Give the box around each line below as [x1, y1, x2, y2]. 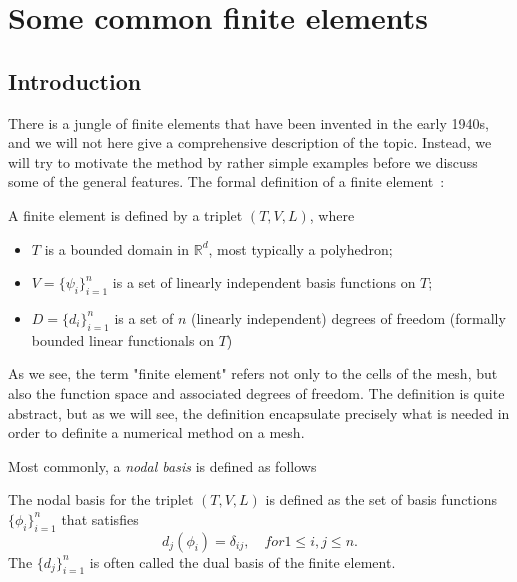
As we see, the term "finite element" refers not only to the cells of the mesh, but [8, 363, 498, 384]
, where [309, 204, 355, 225]
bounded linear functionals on [31, 329, 214, 350]
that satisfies [61, 508, 139, 529]
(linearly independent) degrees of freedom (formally [190, 307, 506, 328]
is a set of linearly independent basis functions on [112, 272, 416, 293]
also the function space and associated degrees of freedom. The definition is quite [8, 382, 505, 403]
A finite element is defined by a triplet [8, 204, 243, 225]
